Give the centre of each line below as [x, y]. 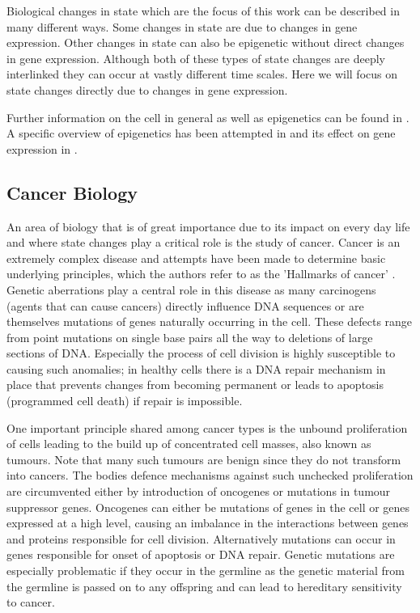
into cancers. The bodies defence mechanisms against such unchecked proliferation [210, 475]
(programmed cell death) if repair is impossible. [125, 401]
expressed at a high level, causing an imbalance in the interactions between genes [208, 523]
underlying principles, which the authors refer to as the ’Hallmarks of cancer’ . [201, 274]
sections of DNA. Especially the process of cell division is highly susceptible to [201, 353]
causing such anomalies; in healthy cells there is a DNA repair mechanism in [196, 368]
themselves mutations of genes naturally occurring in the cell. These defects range [210, 321]
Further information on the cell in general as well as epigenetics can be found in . [208, 117]
